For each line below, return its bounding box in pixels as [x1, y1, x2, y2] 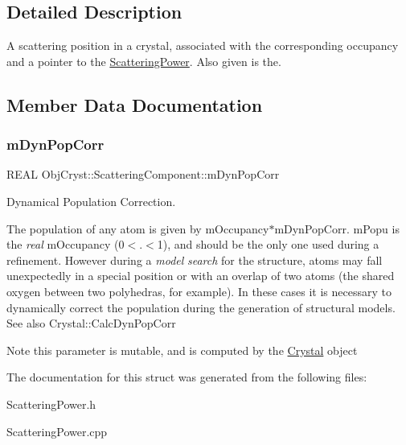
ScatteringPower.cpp [6, 422, 108, 439]
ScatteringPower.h [6, 395, 96, 412]
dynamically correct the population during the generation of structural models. [6, 299, 396, 315]
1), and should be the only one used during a [157, 236, 379, 253]
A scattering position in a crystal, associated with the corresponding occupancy [6, 37, 399, 54]
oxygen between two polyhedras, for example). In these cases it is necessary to [6, 282, 392, 299]
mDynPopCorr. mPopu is [274, 220, 400, 237]
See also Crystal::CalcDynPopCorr [6, 315, 176, 332]
